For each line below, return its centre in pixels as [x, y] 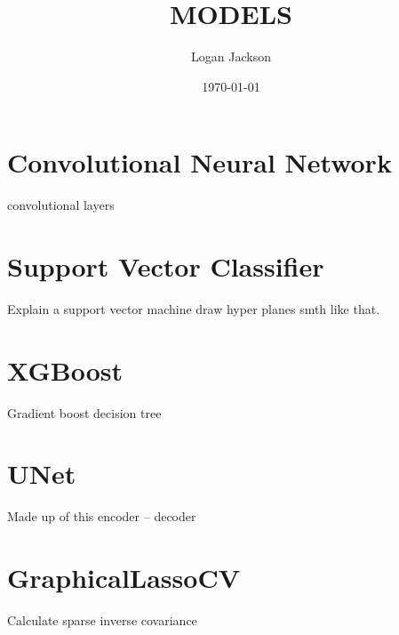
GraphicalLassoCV [124, 578]
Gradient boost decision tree [84, 412]
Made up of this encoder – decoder [102, 516]
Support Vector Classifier [166, 266]
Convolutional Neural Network [199, 162]
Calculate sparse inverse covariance [102, 620]
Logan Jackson [231, 56]
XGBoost [65, 370]
